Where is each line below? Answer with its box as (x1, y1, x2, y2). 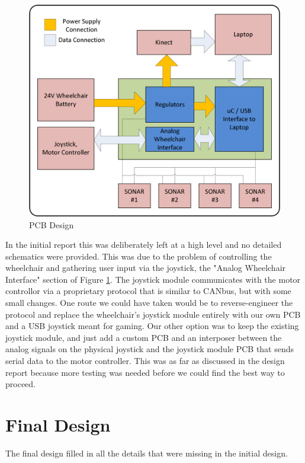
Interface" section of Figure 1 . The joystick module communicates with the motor (5, 273, 301, 285)
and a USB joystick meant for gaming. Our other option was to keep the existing (5, 320, 299, 332)
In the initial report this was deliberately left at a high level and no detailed (5, 238, 282, 251)
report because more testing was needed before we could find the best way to (5, 366, 285, 378)
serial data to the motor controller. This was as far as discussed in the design (5, 355, 285, 367)
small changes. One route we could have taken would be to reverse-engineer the (5, 296, 293, 309)
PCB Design (29, 218, 74, 231)
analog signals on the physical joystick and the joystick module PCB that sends (5, 343, 294, 355)
